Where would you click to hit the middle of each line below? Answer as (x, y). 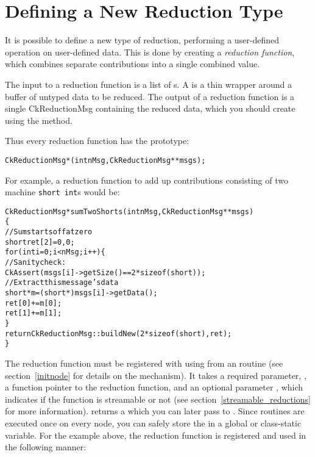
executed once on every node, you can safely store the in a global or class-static (153, 423)
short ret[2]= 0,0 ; (40, 242)
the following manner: (46, 447)
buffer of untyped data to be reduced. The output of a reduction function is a (150, 96)
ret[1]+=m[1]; (34, 313)
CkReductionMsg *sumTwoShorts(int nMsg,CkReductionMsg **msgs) (129, 211)
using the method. (39, 120)
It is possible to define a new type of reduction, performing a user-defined (142, 40)
